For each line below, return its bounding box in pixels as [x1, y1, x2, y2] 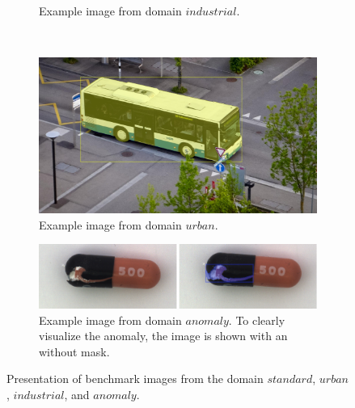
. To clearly [228, 311, 285, 328]
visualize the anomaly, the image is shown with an [39, 327, 288, 344]
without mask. [39, 343, 110, 360]
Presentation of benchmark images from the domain [6, 370, 264, 387]
